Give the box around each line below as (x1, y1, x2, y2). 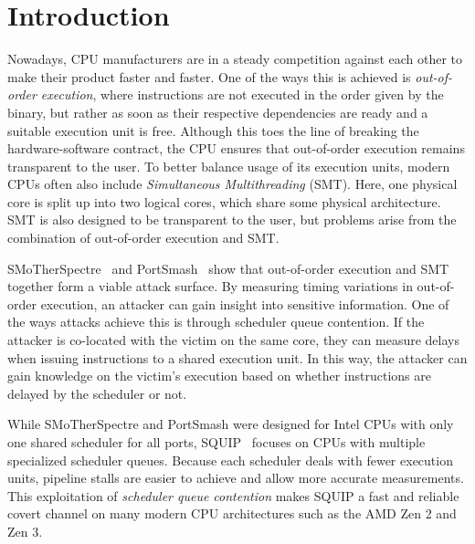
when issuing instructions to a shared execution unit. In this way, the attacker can (7, 348, 468, 367)
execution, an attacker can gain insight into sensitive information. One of (40, 294, 449, 313)
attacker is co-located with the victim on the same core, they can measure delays (7, 330, 459, 350)
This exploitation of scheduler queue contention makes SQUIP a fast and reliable (7, 486, 459, 505)
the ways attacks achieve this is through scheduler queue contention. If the (7, 312, 425, 331)
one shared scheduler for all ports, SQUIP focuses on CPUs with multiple (7, 433, 426, 451)
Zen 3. (7, 521, 43, 540)
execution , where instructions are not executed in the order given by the (40, 85, 444, 104)
